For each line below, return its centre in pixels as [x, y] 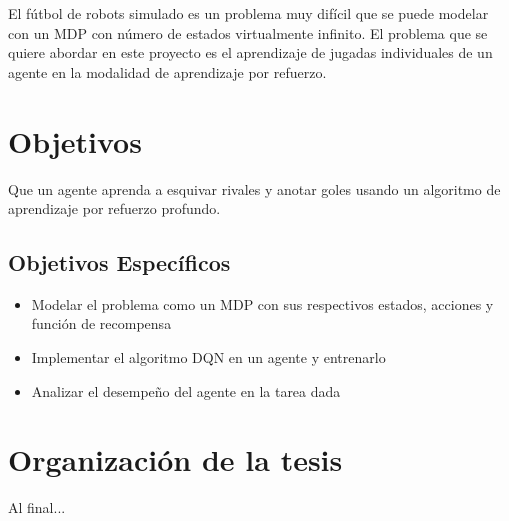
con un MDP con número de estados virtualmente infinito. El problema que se [248, 32]
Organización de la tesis [175, 459]
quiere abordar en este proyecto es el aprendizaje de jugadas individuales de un [250, 52]
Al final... [37, 507]
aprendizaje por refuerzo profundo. [114, 208]
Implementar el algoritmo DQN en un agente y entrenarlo [208, 357]
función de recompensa [101, 323]
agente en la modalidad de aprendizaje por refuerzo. [167, 71]
